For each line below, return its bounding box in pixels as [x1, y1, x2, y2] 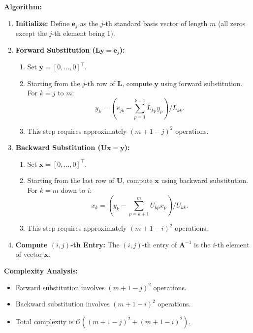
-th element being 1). [52, 28, 115, 38]
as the [80, 18, 98, 28]
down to [61, 184, 86, 195]
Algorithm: [4, 1, 42, 11]
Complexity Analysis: [4, 266, 78, 276]
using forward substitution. [160, 78, 242, 88]
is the [194, 239, 211, 249]
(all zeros [218, 18, 246, 28]
